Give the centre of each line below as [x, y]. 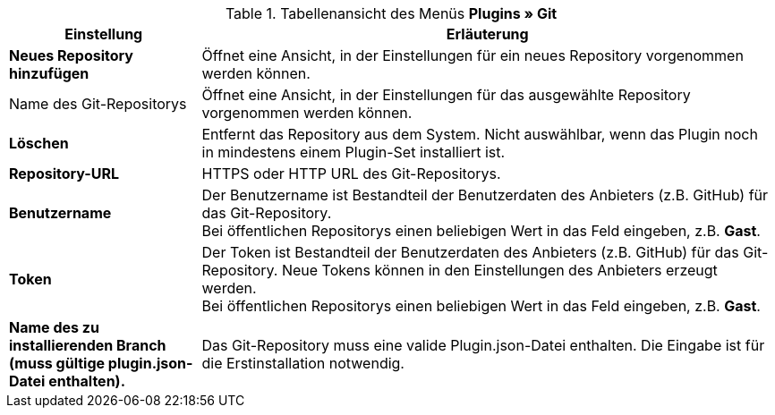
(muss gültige [57, 363]
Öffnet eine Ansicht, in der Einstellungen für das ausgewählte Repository [446, 95]
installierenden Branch [88, 345]
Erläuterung [487, 34]
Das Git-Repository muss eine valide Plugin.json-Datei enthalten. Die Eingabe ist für [483, 345]
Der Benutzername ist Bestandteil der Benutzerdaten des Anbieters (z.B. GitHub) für [485, 195]
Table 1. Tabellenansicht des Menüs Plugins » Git [391, 13]
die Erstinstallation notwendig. [303, 363]
